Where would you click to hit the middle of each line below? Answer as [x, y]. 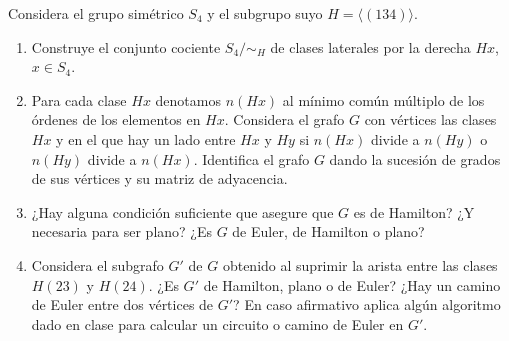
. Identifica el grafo [251, 158]
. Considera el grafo [284, 119]
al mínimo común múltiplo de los [383, 99]
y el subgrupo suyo [265, 13]
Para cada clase [79, 99]
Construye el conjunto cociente [126, 46]
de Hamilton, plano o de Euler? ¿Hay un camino [352, 284]
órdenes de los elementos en [116, 119]
